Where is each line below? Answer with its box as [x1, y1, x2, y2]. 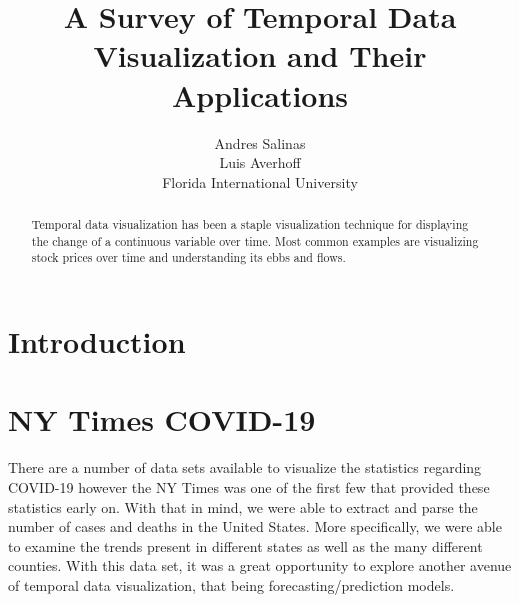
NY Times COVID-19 [8, 399, 316, 440]
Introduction [8, 321, 186, 362]
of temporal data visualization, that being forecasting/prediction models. [8, 574, 455, 595]
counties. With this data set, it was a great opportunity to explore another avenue [8, 555, 512, 576]
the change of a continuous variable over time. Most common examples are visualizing [31, 232, 479, 249]
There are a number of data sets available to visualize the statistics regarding [8, 457, 482, 478]
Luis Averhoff [219, 152, 301, 173]
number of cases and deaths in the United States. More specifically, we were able [8, 516, 502, 537]
